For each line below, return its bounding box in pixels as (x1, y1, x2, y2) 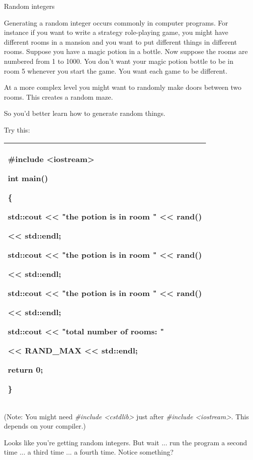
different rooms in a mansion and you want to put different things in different (4, 36, 237, 47)
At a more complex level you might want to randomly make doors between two (4, 82, 242, 92)
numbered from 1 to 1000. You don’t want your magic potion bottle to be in (4, 55, 233, 66)
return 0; (8, 363, 43, 375)
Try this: (4, 124, 30, 135)
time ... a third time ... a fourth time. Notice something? (4, 447, 174, 457)
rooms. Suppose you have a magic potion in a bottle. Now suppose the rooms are (4, 46, 248, 56)
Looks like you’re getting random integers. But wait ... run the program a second (4, 437, 247, 447)
